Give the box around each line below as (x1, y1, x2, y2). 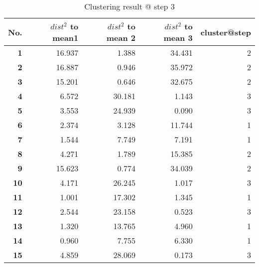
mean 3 (163, 32, 193, 43)
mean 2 (106, 32, 135, 43)
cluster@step (200, 26, 251, 38)
